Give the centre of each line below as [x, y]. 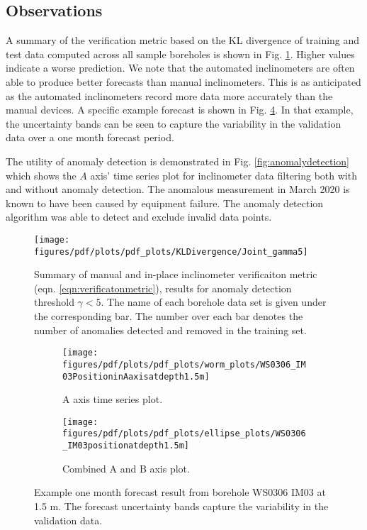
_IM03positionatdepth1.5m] [126, 446]
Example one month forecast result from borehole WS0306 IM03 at [180, 492]
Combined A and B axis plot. [126, 468]
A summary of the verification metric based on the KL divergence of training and [183, 40]
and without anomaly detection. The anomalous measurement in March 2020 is [178, 189]
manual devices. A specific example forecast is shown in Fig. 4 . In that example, [180, 110]
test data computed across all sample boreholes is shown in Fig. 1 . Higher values [180, 54]
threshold [54, 302]
